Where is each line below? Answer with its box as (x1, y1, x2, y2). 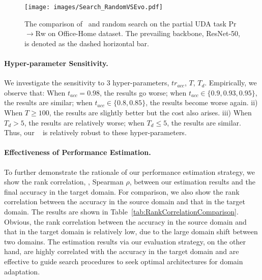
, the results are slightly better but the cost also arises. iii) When (49, 107, 252, 118)
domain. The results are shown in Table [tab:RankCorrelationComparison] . (4, 206, 239, 216)
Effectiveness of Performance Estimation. (4, 147, 151, 158)
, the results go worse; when (100, 87, 187, 98)
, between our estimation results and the (129, 176, 255, 187)
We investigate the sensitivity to (4, 77, 104, 88)
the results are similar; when (4, 97, 93, 108)
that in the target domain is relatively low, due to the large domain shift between (4, 226, 258, 237)
